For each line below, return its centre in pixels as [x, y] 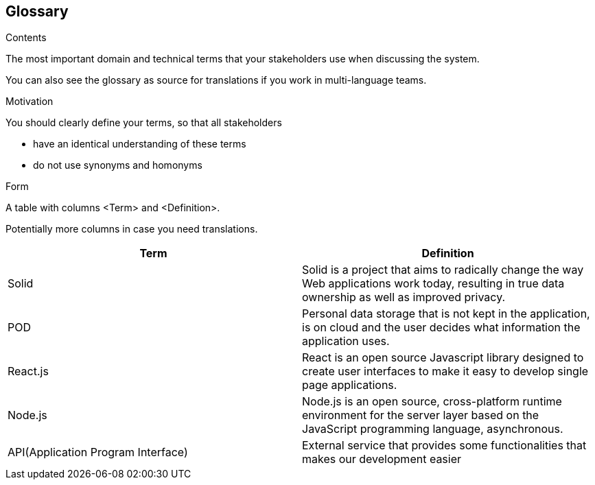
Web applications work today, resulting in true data [433, 284]
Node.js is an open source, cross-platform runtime [432, 402]
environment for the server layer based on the [421, 415]
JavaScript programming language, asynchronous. [433, 429]
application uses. [346, 341]
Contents [26, 38]
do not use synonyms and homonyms [118, 165]
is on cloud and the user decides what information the [441, 328]
